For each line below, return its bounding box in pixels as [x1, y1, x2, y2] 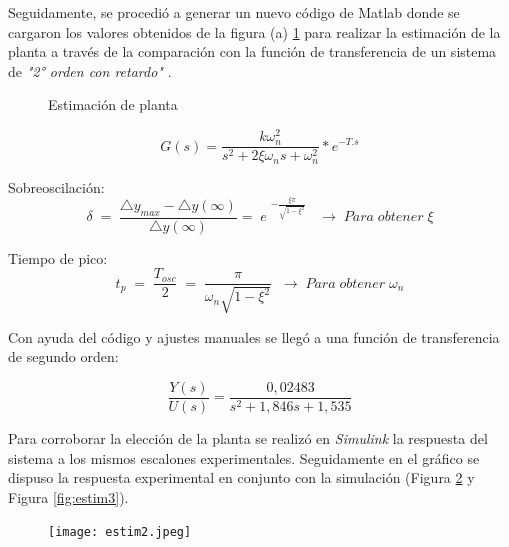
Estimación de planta [48, 94, 178, 115]
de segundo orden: [8, 346, 119, 367]
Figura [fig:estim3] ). [8, 486, 129, 507]
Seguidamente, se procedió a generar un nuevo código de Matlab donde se [8, 2, 460, 22]
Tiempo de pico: [8, 247, 108, 268]
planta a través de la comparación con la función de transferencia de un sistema [8, 41, 497, 62]
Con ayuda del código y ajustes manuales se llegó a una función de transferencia [8, 326, 500, 347]
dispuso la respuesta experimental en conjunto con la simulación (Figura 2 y [8, 467, 475, 488]
